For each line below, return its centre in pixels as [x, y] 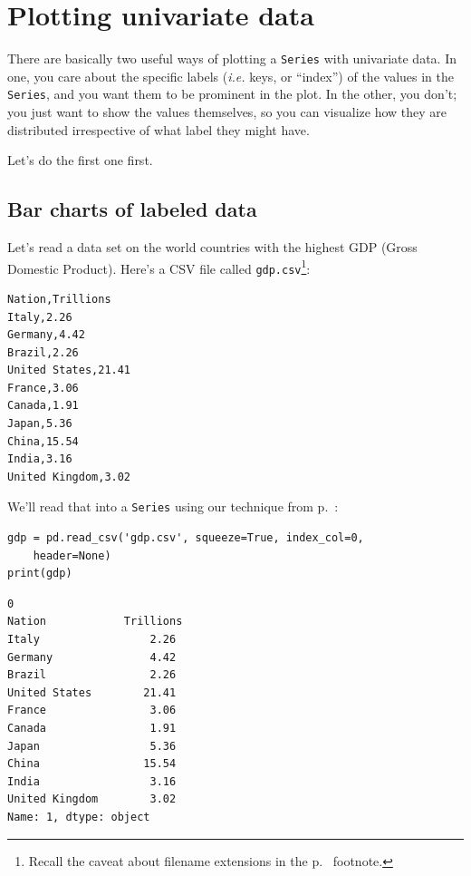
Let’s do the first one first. [80, 160]
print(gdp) [40, 574]
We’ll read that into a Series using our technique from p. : [173, 506]
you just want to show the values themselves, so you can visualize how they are [227, 112]
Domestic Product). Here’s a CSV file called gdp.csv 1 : [159, 267]
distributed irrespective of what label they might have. [159, 129]
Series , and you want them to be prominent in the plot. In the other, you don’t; [232, 94]
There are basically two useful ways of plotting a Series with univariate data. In [232, 58]
